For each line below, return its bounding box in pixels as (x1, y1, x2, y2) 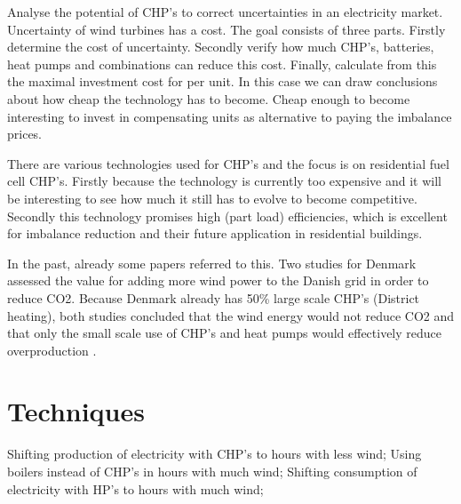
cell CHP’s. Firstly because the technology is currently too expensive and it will (7, 172, 441, 190)
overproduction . (7, 340, 97, 359)
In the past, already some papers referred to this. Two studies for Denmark (7, 253, 417, 272)
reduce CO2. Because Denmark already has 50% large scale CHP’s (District (7, 288, 420, 307)
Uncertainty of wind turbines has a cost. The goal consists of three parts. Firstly (7, 20, 446, 38)
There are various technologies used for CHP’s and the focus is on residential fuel (7, 154, 449, 172)
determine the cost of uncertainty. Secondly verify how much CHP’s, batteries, (7, 37, 434, 56)
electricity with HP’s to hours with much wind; (7, 479, 264, 498)
